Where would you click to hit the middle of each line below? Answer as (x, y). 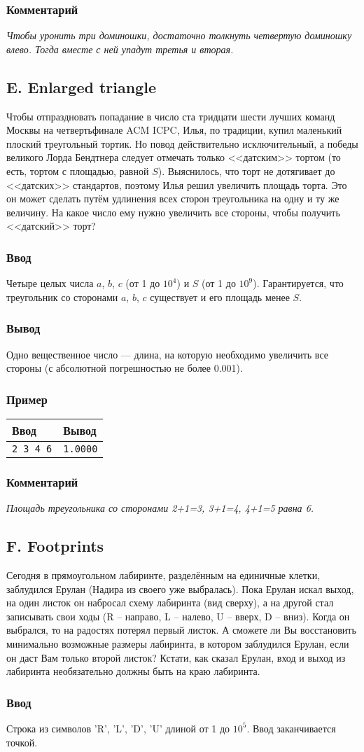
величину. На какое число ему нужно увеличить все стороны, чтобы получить (173, 212)
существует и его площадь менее (220, 297)
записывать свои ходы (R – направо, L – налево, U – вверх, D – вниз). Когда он (178, 616)
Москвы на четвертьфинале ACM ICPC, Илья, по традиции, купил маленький (174, 130)
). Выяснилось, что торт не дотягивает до (246, 170)
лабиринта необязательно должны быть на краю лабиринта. (133, 671)
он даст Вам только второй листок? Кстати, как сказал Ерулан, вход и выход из (176, 657)
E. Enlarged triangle (81, 86)
